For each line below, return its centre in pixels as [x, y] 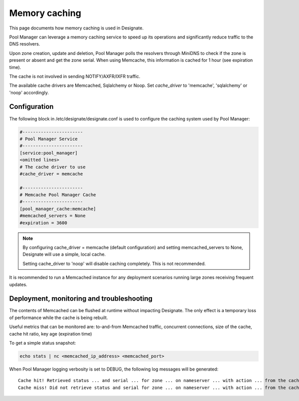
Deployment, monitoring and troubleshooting [81, 299]
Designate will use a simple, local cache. [64, 254]
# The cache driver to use [53, 167]
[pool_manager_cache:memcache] [58, 209]
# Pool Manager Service [49, 139]
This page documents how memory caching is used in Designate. [76, 28]
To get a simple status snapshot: [43, 343]
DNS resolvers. [25, 44]
